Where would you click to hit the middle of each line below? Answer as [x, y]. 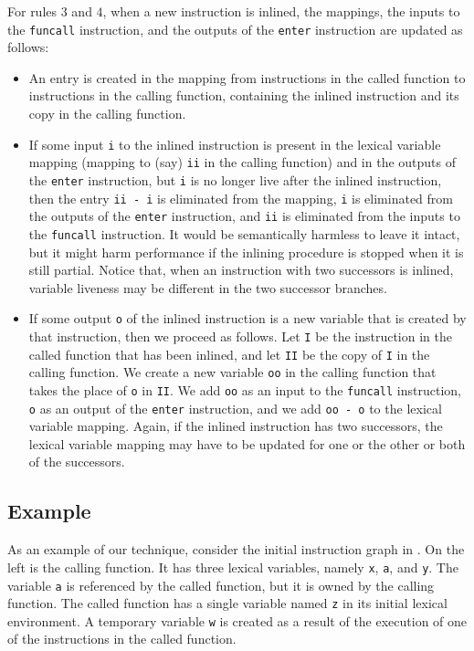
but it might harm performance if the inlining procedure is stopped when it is [246, 252]
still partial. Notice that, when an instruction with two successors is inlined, [241, 270]
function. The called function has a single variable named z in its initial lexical [227, 603]
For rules [32, 11]
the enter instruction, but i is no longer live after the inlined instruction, [235, 179]
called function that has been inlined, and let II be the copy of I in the [229, 354]
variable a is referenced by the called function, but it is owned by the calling [221, 585]
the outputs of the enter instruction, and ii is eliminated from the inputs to [244, 216]
